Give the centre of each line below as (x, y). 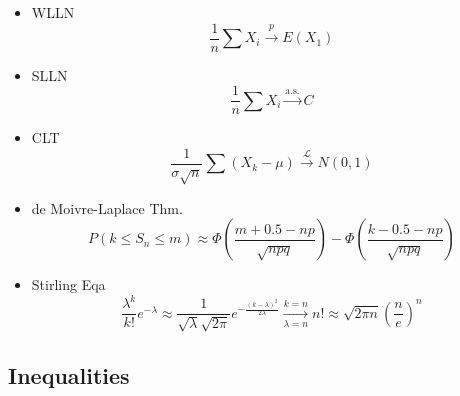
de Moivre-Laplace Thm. (107, 207)
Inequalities (69, 375)
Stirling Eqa (68, 284)
